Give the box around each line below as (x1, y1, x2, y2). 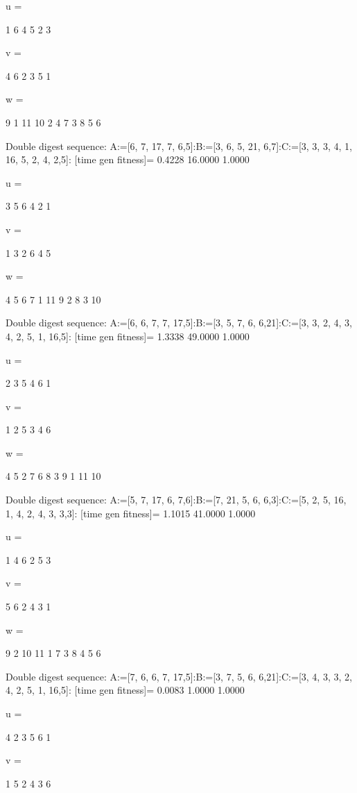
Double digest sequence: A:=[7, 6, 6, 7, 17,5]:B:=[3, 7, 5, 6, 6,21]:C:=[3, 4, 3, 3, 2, (6, 669, 352, 683)
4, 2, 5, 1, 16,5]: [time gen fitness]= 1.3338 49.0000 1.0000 (6, 328, 250, 343)
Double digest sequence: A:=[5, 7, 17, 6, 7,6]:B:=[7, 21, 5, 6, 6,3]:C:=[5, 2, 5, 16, (6, 492, 347, 507)
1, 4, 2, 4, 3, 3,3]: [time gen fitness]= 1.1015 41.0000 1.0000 (6, 506, 256, 520)
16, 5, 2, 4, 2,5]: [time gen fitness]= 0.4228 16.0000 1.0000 (6, 152, 250, 167)
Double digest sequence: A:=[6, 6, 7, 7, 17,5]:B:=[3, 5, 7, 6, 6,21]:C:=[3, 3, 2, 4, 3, (6, 315, 352, 330)
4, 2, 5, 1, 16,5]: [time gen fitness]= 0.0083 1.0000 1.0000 (6, 683, 245, 697)
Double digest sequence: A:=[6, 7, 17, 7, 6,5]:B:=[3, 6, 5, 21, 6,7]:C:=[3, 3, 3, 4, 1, (6, 138, 352, 153)
